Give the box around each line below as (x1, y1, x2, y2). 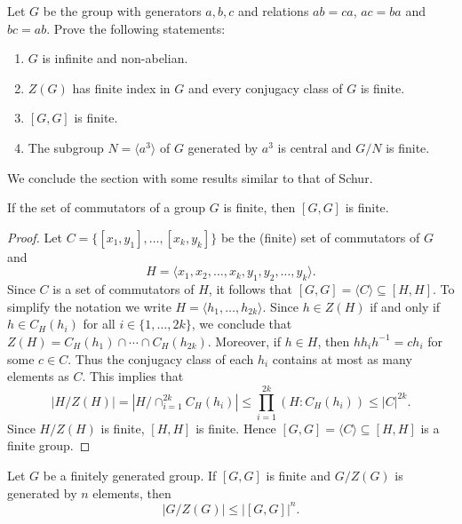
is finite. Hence (195, 418, 276, 437)
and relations (237, 2, 309, 20)
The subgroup (28, 138, 104, 156)
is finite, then (223, 198, 296, 217)
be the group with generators (43, 2, 202, 20)
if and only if (370, 297, 441, 315)
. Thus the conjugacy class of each (68, 349, 254, 368)
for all (83, 314, 115, 333)
